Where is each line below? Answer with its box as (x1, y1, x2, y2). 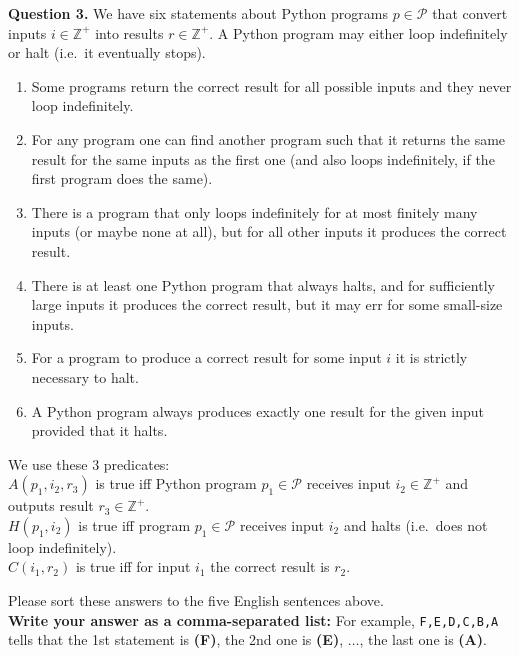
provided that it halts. (31, 420, 168, 441)
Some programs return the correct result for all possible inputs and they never (31, 75, 512, 96)
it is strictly (395, 347, 468, 368)
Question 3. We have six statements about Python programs (8, 3, 389, 23)
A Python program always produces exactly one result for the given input (31, 400, 484, 421)
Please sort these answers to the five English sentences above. (8, 590, 384, 611)
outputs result (8, 495, 94, 516)
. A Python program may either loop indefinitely (209, 22, 508, 43)
